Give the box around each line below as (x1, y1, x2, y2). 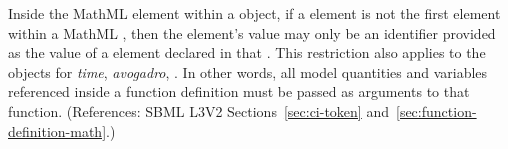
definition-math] (8, 120, 107, 141)
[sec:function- (396, 100, 477, 121)
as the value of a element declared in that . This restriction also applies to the (8, 42, 486, 63)
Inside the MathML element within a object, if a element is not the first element (8, 3, 501, 23)
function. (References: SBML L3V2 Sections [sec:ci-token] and (8, 100, 389, 121)
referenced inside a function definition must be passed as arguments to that (8, 81, 470, 102)
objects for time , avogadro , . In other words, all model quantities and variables (8, 61, 488, 82)
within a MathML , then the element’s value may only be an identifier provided (8, 22, 496, 43)
